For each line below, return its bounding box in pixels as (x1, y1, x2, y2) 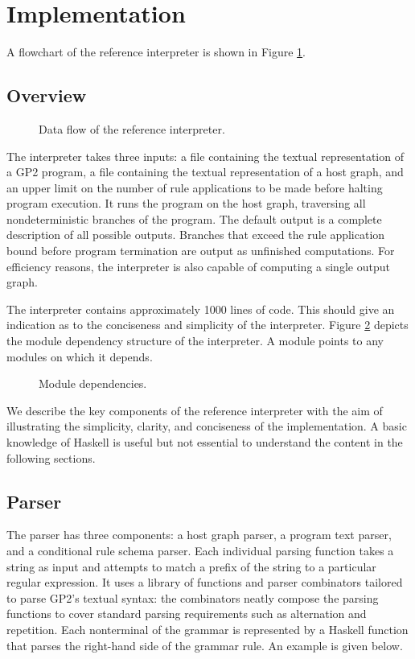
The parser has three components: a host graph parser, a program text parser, (6, 526, 392, 543)
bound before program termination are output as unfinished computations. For (6, 242, 395, 259)
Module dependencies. (39, 375, 147, 392)
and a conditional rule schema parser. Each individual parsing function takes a (6, 542, 394, 558)
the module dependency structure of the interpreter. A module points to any (6, 332, 384, 349)
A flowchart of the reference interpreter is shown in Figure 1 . (6, 43, 306, 60)
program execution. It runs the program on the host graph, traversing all (6, 195, 366, 212)
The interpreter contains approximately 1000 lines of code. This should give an (6, 300, 395, 317)
